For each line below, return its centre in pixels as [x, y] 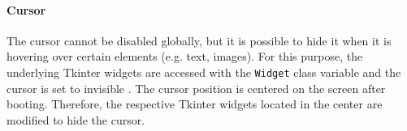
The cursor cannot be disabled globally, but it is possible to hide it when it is [199, 40]
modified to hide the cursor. [76, 119]
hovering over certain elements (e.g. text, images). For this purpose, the [185, 56]
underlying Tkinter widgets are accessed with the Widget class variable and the [204, 72]
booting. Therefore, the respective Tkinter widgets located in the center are [195, 104]
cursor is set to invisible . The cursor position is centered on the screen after [196, 88]
